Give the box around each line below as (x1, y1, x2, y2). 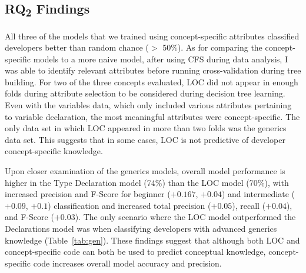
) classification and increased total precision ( (48, 199, 211, 211)
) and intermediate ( (221, 188, 295, 200)
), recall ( (232, 199, 266, 211)
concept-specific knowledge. (5, 145, 103, 157)
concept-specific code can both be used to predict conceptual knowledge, (5, 245, 266, 258)
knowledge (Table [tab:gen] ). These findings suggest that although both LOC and (5, 234, 300, 246)
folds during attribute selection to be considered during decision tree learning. (5, 87, 285, 99)
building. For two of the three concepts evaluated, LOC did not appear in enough (5, 75, 298, 88)
